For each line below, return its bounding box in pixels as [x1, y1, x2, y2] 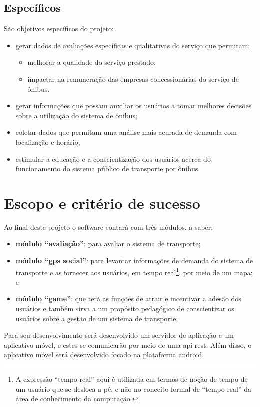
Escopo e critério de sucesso [4, 192, 200, 213]
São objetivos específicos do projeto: [4, 23, 114, 34]
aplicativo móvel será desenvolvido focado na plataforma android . [4, 349, 204, 360]
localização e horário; [15, 136, 80, 147]
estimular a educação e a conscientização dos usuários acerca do [15, 153, 211, 164]
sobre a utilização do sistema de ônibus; [15, 110, 137, 120]
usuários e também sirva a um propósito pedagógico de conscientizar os [15, 303, 234, 314]
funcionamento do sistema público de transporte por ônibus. [15, 163, 200, 174]
